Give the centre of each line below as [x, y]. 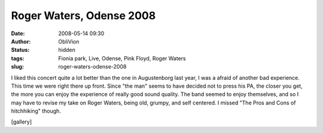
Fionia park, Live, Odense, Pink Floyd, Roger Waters [122, 58]
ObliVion [69, 41]
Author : [21, 41]
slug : [17, 67]
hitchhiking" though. [36, 111]
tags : [18, 58]
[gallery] [22, 122]
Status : [20, 50]
